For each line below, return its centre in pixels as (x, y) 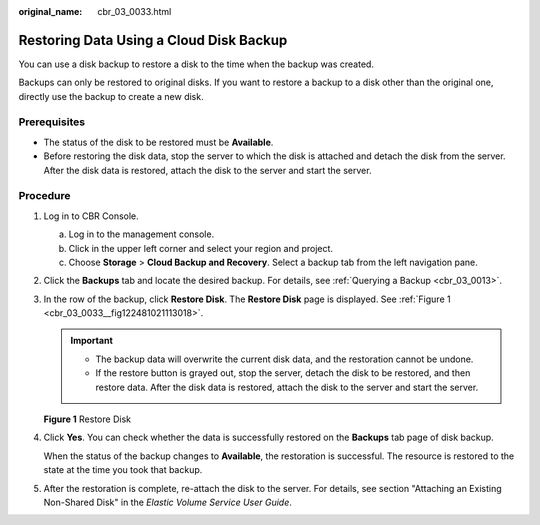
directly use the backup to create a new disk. (111, 96)
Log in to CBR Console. (91, 216)
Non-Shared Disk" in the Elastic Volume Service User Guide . (167, 502)
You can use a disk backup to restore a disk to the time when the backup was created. (196, 64)
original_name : (50, 11)
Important (92, 341)
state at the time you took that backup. (123, 470)
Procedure (44, 196)
